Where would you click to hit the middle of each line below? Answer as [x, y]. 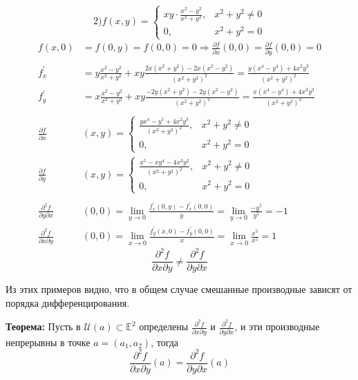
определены [164, 326]
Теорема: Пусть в [43, 326]
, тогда [165, 342]
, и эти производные [277, 326]
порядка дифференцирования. [68, 302]
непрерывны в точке [48, 342]
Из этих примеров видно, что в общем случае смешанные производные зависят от [179, 289]
